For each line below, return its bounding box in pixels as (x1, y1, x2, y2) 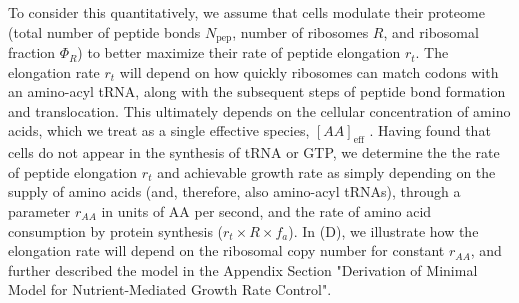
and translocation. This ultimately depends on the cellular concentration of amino (8, 100, 511, 121)
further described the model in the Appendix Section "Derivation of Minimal (8, 259, 478, 280)
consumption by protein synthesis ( (8, 220, 224, 241)
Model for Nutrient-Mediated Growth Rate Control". (8, 279, 332, 300)
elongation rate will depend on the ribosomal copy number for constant (8, 240, 445, 261)
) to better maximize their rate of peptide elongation (77, 42, 401, 63)
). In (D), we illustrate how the (288, 220, 479, 241)
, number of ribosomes (232, 21, 369, 42)
